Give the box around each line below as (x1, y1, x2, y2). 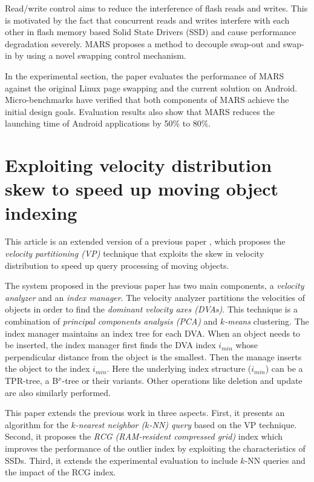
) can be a (265, 362, 303, 375)
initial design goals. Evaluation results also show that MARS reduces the (5, 105, 275, 117)
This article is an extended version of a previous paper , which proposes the (5, 235, 286, 248)
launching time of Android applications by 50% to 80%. (5, 117, 211, 130)
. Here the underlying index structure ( (106, 362, 252, 375)
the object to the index (5, 362, 90, 375)
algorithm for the (5, 418, 68, 431)
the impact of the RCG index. (5, 466, 116, 478)
